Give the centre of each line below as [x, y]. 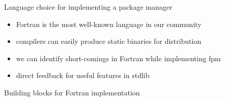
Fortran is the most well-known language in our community [109, 24]
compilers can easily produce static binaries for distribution [109, 41]
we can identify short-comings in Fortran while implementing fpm [118, 58]
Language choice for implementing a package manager [88, 7]
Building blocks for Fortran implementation [72, 92]
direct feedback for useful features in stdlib [83, 75]
